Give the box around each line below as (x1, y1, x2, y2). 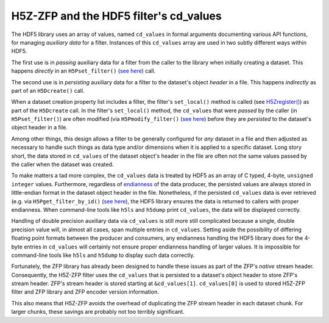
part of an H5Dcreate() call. (11, 87, 85, 94)
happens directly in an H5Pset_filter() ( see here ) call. (11, 67, 156, 74)
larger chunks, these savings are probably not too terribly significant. (11, 308, 185, 316)
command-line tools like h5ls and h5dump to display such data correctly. (11, 251, 195, 259)
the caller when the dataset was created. (11, 161, 114, 168)
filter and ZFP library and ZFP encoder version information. (11, 288, 160, 296)
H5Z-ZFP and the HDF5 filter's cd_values (11, 9, 222, 23)
